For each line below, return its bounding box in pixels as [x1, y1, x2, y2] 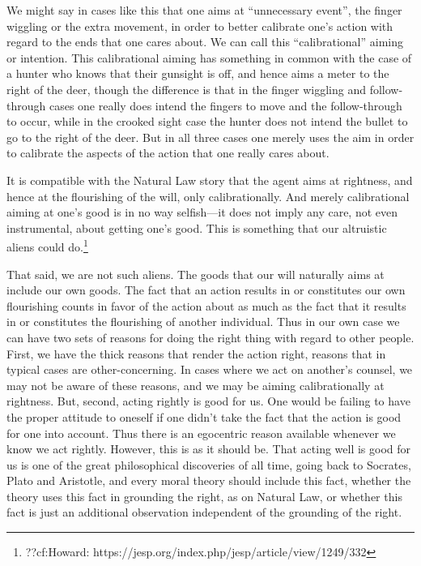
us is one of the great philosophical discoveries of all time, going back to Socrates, [6, 456, 411, 473]
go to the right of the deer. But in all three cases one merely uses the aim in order [6, 128, 415, 145]
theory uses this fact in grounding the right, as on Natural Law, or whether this [6, 487, 402, 504]
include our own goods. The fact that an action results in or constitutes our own [6, 281, 406, 298]
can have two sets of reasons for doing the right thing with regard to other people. [6, 328, 415, 345]
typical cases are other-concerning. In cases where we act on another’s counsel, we [6, 361, 413, 378]
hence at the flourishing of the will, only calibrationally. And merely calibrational [6, 187, 410, 204]
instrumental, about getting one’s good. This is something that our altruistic [6, 219, 387, 236]
